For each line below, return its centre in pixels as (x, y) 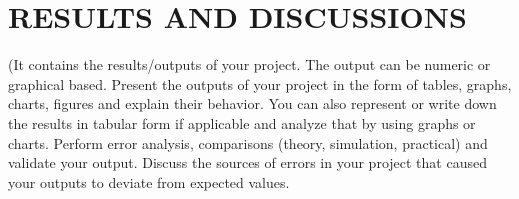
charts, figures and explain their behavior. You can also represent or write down (252, 103)
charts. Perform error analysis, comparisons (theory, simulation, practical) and (248, 142)
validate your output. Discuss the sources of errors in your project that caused (247, 162)
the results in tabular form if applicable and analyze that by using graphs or (242, 122)
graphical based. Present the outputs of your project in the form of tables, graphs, (260, 83)
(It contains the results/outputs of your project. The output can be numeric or (249, 64)
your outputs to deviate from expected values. (149, 181)
